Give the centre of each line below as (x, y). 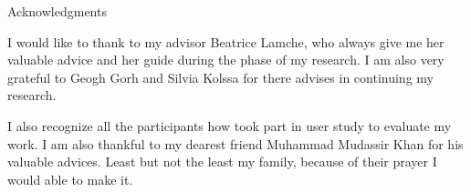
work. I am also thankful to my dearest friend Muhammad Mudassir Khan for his (235, 143)
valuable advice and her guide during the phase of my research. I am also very (226, 60)
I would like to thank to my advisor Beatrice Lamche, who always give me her (226, 41)
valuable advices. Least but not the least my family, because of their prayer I (222, 162)
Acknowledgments (57, 11)
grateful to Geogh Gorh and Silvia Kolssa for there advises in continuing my (220, 77)
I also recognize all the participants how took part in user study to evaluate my (230, 125)
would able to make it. (70, 179)
